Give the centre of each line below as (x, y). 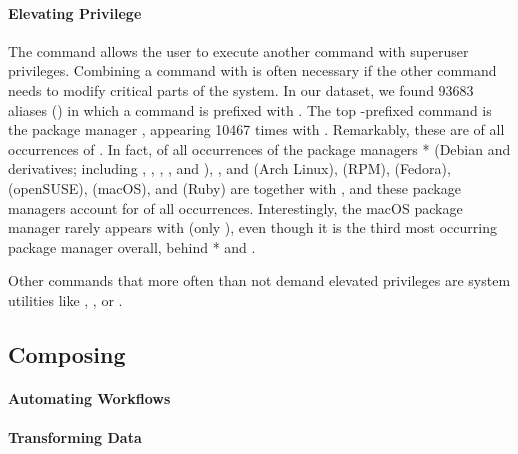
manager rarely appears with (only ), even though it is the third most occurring (252, 227)
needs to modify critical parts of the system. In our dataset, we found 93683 (241, 89)
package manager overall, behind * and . (132, 246)
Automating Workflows (89, 397)
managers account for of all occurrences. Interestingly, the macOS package (235, 207)
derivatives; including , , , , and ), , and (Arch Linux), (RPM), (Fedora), (229, 168)
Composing (67, 353)
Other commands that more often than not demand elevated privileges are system (259, 280)
